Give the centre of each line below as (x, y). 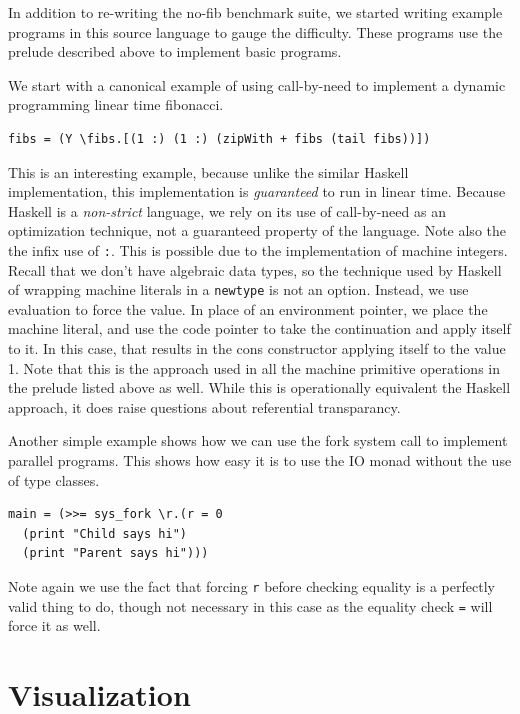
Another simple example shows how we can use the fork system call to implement (258, 440)
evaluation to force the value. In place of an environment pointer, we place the (248, 308)
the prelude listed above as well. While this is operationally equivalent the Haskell (259, 387)
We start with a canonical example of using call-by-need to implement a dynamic (257, 84)
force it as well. (54, 625)
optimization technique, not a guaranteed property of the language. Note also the (257, 230)
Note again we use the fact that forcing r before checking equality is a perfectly (251, 585)
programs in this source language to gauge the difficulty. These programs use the (255, 31)
